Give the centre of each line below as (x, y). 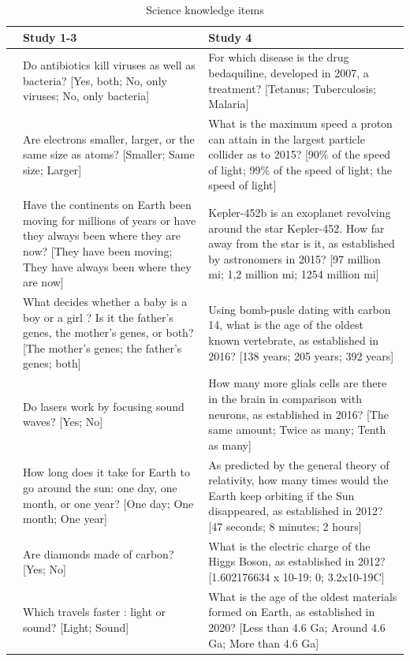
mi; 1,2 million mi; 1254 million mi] (294, 274)
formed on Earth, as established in (292, 612)
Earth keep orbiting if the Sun (281, 495)
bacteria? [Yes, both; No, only (95, 80)
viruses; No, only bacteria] (86, 96)
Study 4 (230, 37)
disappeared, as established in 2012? (296, 511)
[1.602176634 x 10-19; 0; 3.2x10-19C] (296, 576)
